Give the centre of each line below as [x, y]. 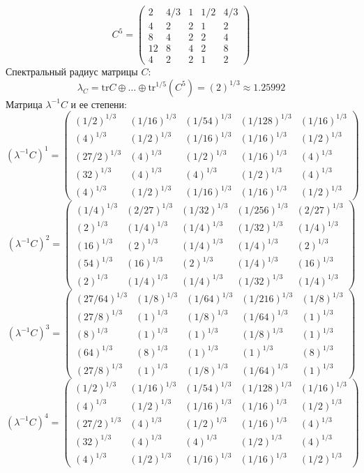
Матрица [24, 104]
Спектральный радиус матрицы [72, 72]
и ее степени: [99, 104]
